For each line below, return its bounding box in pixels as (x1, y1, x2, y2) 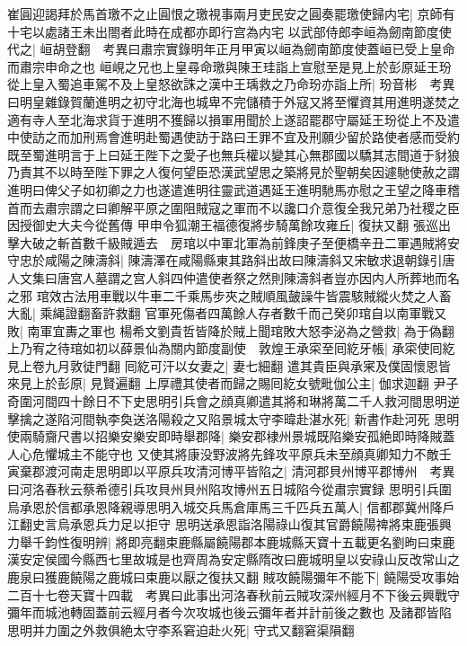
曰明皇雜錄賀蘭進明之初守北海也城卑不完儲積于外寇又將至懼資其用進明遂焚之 (7, 92, 460, 111)
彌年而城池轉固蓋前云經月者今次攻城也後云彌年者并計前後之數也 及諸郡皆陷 (7, 603, 452, 622)
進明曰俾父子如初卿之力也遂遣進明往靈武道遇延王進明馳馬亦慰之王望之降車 (7, 180, 447, 199)
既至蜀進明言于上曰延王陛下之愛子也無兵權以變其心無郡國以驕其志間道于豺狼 (7, 145, 460, 164)
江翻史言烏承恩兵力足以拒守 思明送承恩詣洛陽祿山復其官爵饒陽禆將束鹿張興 (7, 515, 452, 534)
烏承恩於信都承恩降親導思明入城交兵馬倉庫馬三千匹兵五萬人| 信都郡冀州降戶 (7, 497, 455, 516)
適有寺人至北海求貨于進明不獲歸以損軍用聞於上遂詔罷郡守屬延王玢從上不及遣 (7, 110, 460, 128)
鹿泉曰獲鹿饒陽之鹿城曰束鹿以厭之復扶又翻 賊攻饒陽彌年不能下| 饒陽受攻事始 (7, 568, 460, 586)
